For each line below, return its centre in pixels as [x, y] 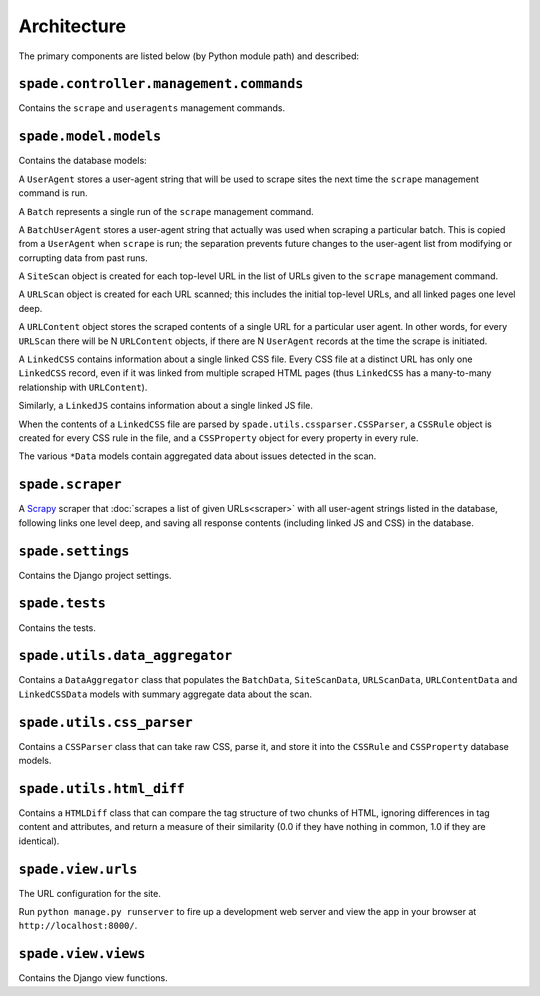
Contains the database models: [82, 161]
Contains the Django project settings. [95, 575]
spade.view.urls [78, 869]
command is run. [53, 193]
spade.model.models [90, 136]
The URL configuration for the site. [90, 893]
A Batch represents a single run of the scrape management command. [166, 211]
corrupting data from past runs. [83, 257]
